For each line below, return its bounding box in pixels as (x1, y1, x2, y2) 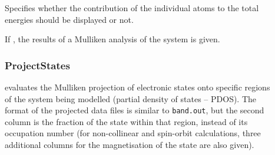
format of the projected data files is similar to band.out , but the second (5, 104, 264, 116)
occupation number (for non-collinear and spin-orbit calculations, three (5, 127, 261, 139)
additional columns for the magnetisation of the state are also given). (5, 139, 254, 151)
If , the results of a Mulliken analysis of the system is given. (5, 33, 220, 45)
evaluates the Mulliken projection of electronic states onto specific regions (5, 81, 270, 93)
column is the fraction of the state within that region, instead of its (5, 115, 248, 127)
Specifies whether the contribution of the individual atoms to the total (5, 2, 259, 14)
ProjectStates (5, 58, 70, 72)
